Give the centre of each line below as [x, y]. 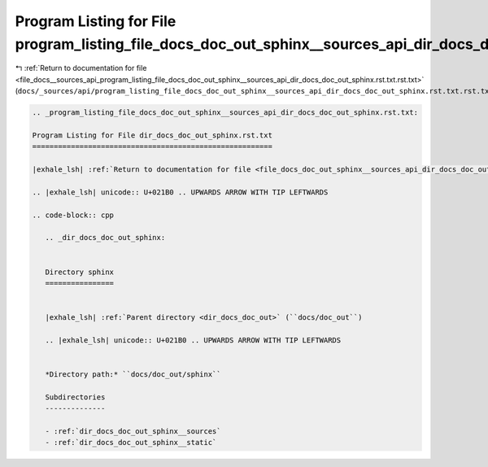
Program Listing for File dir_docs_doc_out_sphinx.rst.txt [152, 135]
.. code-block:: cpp [73, 215]
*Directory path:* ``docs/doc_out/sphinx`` [133, 375]
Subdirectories [75, 397]
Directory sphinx [79, 272]
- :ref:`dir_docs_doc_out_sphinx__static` [131, 443]
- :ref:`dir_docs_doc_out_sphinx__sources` [133, 432]
